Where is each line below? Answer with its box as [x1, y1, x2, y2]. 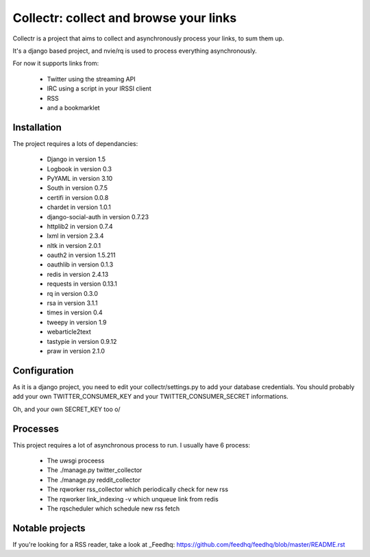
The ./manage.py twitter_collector [47, 466, 143, 474]
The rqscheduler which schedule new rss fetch [47, 504, 180, 512]
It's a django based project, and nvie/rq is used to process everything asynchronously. [12, 47, 257, 55]
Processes [12, 423, 60, 434]
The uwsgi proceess [47, 456, 105, 465]
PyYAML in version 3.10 [47, 174, 113, 182]
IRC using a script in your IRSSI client [47, 84, 152, 92]
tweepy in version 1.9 [47, 318, 107, 326]
